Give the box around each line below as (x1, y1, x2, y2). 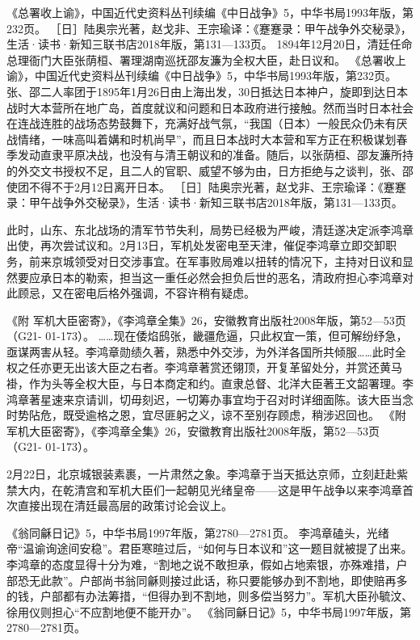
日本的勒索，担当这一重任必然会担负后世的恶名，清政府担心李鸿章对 (51, 268, 414, 285)
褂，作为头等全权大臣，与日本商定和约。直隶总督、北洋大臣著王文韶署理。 (6, 375, 402, 392)
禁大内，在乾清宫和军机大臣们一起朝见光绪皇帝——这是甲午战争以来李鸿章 (6, 481, 402, 498)
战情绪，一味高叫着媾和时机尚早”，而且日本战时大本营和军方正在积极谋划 (6, 130, 397, 147)
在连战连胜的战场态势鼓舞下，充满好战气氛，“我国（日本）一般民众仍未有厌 (6, 115, 408, 132)
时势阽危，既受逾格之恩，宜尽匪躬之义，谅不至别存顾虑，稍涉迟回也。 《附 (6, 406, 406, 423)
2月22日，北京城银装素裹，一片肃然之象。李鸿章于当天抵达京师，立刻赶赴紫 (6, 465, 408, 482)
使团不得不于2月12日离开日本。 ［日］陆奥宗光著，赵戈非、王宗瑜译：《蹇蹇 (6, 178, 406, 195)
